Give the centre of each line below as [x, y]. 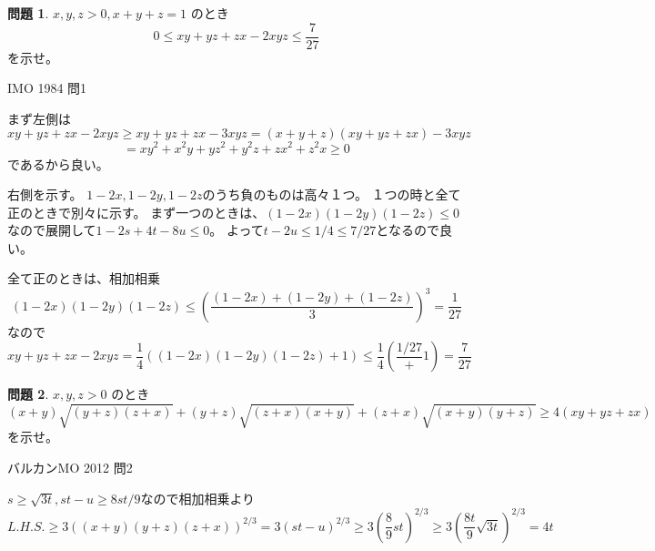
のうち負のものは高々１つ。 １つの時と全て [332, 194]
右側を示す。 [45, 194]
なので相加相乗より [198, 498]
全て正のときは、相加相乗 [84, 278]
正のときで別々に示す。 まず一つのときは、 [136, 212]
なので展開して [52, 230]
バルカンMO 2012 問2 [70, 467]
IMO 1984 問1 [47, 88]
